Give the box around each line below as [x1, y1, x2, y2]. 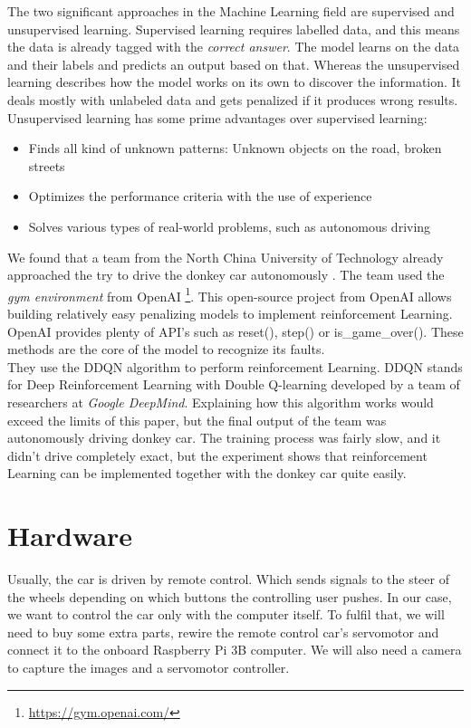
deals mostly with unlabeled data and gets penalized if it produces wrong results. [7, 90, 458, 109]
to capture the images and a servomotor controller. [7, 658, 290, 676]
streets [28, 156, 65, 175]
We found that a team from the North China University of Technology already [7, 247, 444, 266]
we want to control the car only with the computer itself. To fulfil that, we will [7, 605, 445, 624]
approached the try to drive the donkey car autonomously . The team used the [7, 265, 445, 284]
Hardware [7, 517, 133, 554]
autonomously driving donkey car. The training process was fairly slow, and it [7, 428, 441, 447]
